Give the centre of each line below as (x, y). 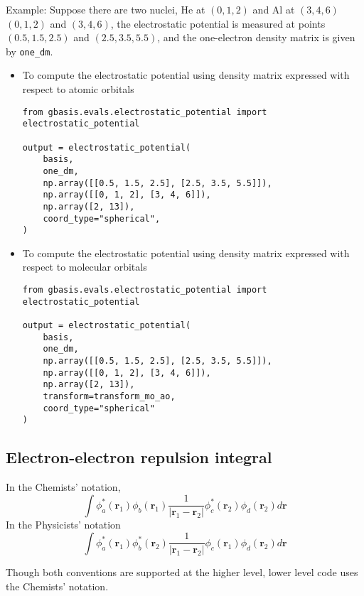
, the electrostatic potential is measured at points (218, 23)
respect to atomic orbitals (78, 89)
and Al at (274, 9)
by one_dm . (30, 51)
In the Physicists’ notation (63, 525)
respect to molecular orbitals (85, 267)
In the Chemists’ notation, (63, 487)
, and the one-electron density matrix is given (256, 37)
